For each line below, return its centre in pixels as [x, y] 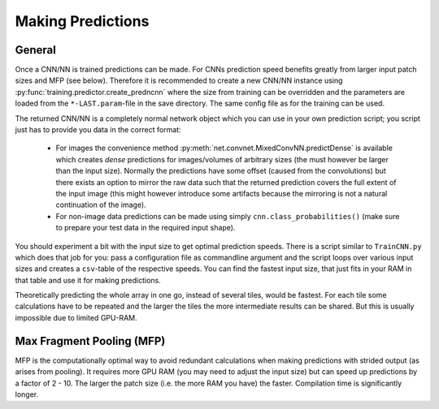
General [36, 50]
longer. [27, 394]
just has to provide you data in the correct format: [98, 130]
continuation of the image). [101, 205]
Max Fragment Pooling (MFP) [90, 341]
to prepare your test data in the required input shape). [146, 228]
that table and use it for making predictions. [88, 280]
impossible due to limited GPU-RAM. [76, 317]
